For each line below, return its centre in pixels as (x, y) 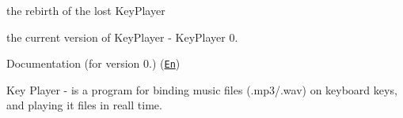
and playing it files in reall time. (84, 105)
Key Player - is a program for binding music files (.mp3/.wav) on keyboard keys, (202, 89)
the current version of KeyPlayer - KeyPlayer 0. (122, 37)
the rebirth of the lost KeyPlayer (86, 10)
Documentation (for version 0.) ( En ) (93, 63)
